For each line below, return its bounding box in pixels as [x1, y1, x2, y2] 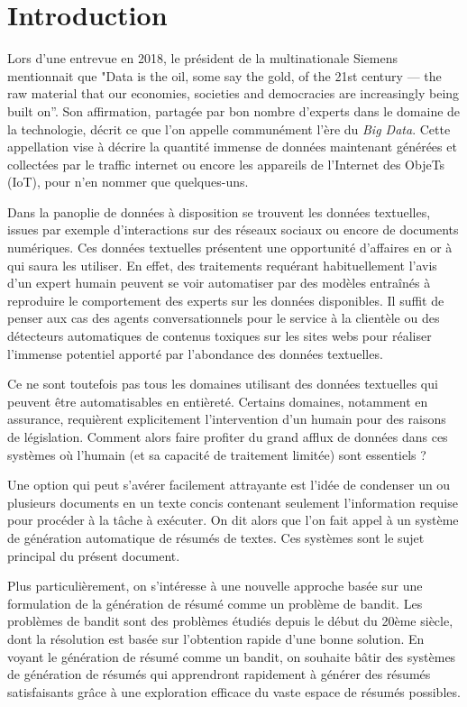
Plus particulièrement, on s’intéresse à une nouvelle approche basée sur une [7, 576, 423, 595]
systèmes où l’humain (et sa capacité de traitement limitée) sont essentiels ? [7, 445, 426, 464]
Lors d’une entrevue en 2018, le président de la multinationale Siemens [7, 49, 398, 68]
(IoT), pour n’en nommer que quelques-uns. [7, 172, 249, 191]
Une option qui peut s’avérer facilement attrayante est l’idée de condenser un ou [7, 475, 451, 494]
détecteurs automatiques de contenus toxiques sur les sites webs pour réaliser [7, 326, 432, 345]
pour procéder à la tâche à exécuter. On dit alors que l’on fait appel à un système [7, 510, 459, 529]
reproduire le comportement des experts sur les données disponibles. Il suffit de [7, 290, 444, 309]
